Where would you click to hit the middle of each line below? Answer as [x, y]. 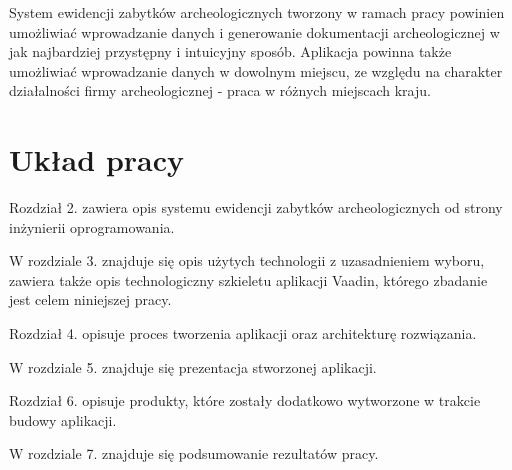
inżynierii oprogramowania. [92, 226]
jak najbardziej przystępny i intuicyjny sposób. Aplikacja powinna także [230, 51]
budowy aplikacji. [63, 419]
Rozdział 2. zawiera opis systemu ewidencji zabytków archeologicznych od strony [256, 207]
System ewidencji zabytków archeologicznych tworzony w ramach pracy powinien [257, 12]
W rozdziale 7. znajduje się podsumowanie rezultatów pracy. [194, 453]
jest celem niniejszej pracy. [90, 299]
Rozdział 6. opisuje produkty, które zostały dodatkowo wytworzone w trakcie [245, 400]
